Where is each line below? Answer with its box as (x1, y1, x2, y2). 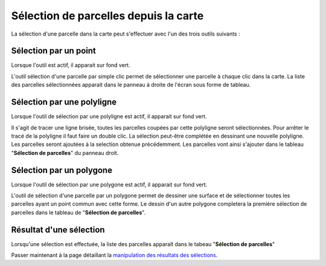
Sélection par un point (11, 46, 96, 56)
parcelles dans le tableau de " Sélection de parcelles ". (11, 209, 146, 216)
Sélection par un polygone (11, 165, 113, 175)
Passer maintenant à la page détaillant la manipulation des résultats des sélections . (11, 252, 218, 259)
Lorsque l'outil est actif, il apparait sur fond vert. (11, 62, 130, 69)
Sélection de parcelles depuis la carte (11, 9, 204, 22)
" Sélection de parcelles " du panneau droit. (11, 149, 119, 156)
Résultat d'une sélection (11, 224, 105, 235)
